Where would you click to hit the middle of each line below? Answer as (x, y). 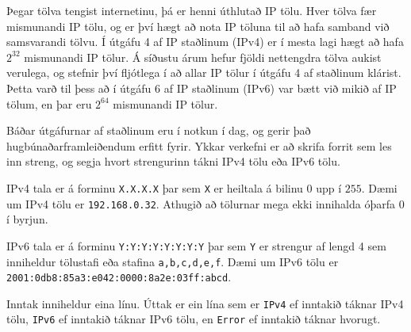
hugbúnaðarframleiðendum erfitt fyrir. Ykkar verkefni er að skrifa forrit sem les (199, 145)
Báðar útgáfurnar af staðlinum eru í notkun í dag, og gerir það (159, 130)
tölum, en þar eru (49, 103)
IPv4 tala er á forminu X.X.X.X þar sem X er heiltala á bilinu (155, 187)
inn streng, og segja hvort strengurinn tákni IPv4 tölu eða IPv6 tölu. (173, 161)
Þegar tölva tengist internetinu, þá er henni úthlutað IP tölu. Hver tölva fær (192, 10)
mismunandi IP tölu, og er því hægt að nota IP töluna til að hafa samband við (198, 26)
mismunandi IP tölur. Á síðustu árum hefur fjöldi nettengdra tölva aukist (203, 57)
